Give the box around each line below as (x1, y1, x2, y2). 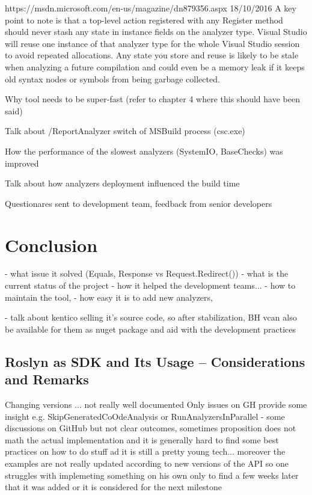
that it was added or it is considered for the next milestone (5, 481, 222, 493)
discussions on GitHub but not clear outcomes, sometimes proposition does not (5, 422, 296, 434)
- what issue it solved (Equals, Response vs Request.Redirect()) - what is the (5, 267, 289, 280)
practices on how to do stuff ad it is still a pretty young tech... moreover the (5, 445, 286, 458)
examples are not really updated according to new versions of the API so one (5, 457, 289, 469)
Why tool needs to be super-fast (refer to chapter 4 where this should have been (5, 93, 300, 105)
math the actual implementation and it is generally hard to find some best (5, 433, 279, 446)
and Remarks (5, 370, 89, 389)
